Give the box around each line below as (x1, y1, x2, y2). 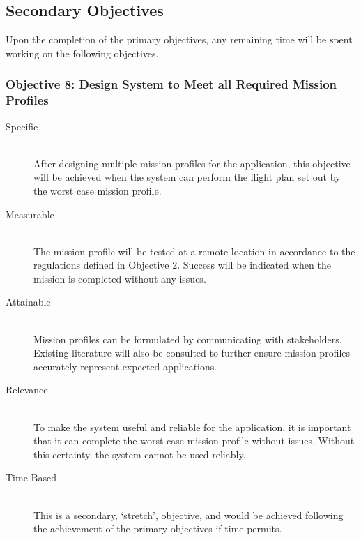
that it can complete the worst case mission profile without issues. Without (33, 433, 355, 448)
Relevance (6, 382, 48, 397)
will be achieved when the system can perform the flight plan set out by (33, 170, 341, 184)
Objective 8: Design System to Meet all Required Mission (6, 75, 337, 93)
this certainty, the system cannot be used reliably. (33, 447, 246, 461)
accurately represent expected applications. (33, 359, 217, 373)
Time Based (6, 470, 56, 485)
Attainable (6, 294, 51, 309)
